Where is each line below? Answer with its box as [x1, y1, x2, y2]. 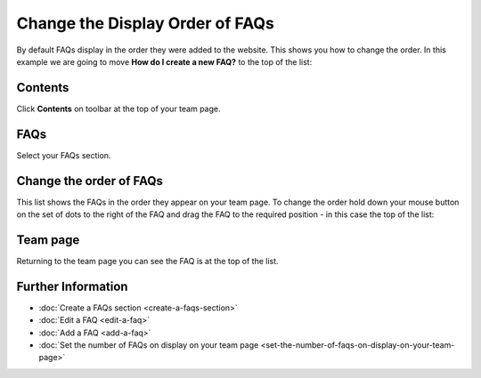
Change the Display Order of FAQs [16, 13, 275, 33]
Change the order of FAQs [16, 173, 164, 189]
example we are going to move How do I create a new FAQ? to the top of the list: [16, 56, 313, 67]
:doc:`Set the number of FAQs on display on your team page [38, 340, 259, 350]
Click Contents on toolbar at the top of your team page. [16, 103, 221, 114]
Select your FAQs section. [16, 149, 111, 160]
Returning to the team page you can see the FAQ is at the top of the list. [16, 255, 280, 266]
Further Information [16, 278, 128, 294]
